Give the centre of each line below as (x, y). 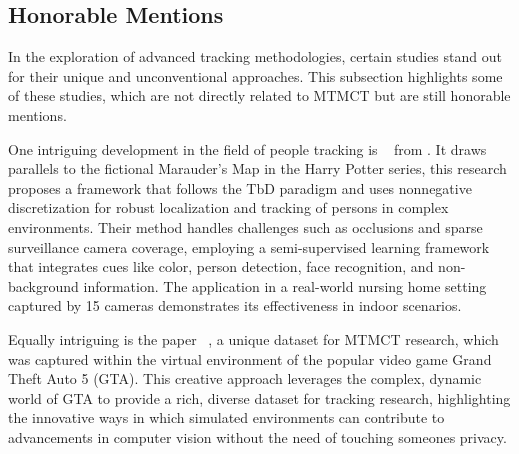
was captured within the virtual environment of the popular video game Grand (250, 358)
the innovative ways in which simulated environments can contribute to (226, 417)
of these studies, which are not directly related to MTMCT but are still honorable (259, 95)
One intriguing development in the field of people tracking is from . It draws (247, 148)
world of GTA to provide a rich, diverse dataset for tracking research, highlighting (259, 397)
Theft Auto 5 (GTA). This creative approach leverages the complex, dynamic (245, 378)
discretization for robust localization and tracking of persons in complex (228, 207)
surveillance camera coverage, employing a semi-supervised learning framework (249, 246)
